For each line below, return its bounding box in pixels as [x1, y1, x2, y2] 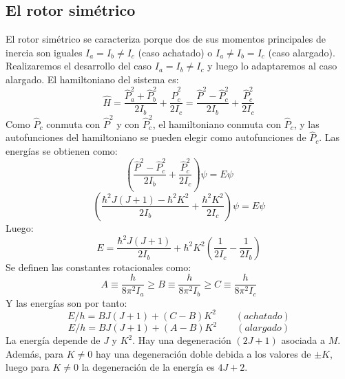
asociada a [281, 333, 325, 347]
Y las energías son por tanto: [6, 295, 127, 310]
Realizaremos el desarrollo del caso [6, 58, 152, 73]
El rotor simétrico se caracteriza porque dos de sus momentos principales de [6, 32, 326, 46]
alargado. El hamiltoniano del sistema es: [6, 72, 179, 86]
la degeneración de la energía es [81, 360, 215, 374]
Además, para [6, 346, 64, 360]
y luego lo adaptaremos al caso [207, 58, 337, 73]
